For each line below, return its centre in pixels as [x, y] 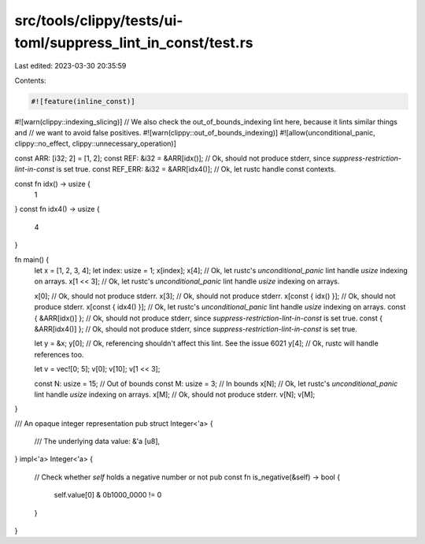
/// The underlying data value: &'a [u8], [97, 442]
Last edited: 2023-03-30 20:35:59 [70, 66]
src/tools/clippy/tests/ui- [99, 20]
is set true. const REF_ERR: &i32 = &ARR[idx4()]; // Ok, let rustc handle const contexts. [196, 169]
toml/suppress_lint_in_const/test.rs [134, 43]
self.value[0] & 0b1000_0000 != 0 [108, 495]
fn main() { [32, 259]
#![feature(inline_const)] [83, 101]
